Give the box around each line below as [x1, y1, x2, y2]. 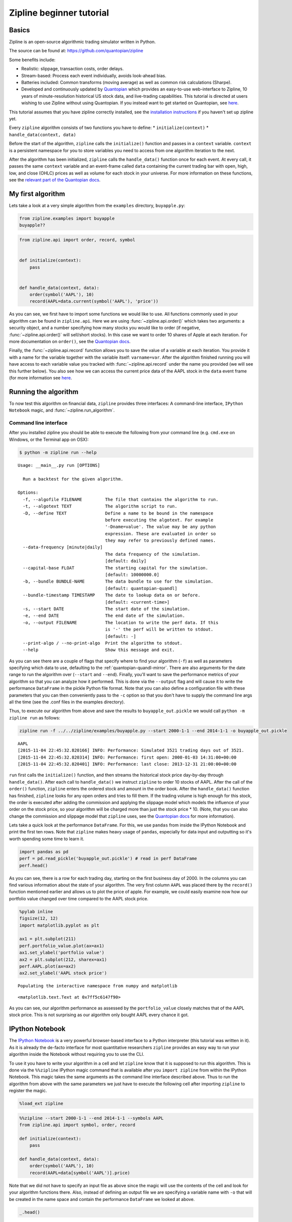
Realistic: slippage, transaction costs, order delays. [21, 66, 124, 72]
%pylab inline [19, 909, 53, 914]
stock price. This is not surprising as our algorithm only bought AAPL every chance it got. [9, 1012, 189, 1018]
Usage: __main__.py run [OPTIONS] [18, 462, 100, 468]
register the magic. [9, 1088, 47, 1093]
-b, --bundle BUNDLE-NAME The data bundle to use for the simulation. [22, 579, 213, 584]
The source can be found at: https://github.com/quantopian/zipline [9, 48, 144, 54]
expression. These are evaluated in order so [105, 531, 216, 536]
